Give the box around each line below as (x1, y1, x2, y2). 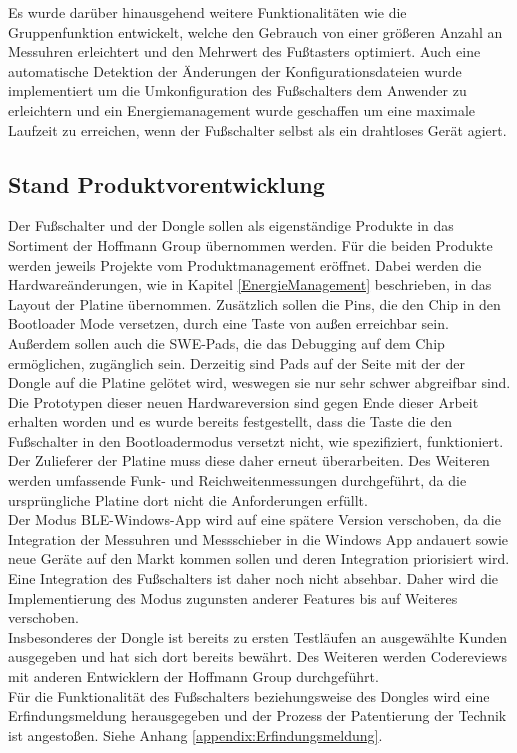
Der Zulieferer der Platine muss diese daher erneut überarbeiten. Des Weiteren (8, 450, 490, 471)
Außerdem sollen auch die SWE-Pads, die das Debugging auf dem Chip (8, 332, 445, 353)
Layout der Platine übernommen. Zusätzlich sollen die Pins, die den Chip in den (8, 293, 501, 314)
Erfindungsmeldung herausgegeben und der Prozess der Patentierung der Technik (8, 705, 507, 726)
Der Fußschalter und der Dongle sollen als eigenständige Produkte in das (8, 215, 454, 236)
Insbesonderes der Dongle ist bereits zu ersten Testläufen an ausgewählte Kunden (8, 626, 508, 647)
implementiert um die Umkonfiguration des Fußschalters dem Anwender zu (8, 80, 467, 101)
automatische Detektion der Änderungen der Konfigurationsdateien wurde (8, 60, 462, 81)
